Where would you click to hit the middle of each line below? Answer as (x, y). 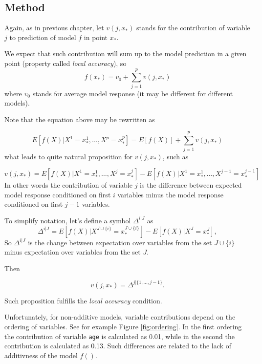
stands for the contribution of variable (193, 28)
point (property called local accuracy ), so (65, 63)
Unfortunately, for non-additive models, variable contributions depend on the (120, 317)
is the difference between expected (191, 185)
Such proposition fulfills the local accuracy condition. (83, 300)
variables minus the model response (171, 194)
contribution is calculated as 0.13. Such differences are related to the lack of (118, 346)
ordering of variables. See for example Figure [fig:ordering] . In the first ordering (123, 327)
